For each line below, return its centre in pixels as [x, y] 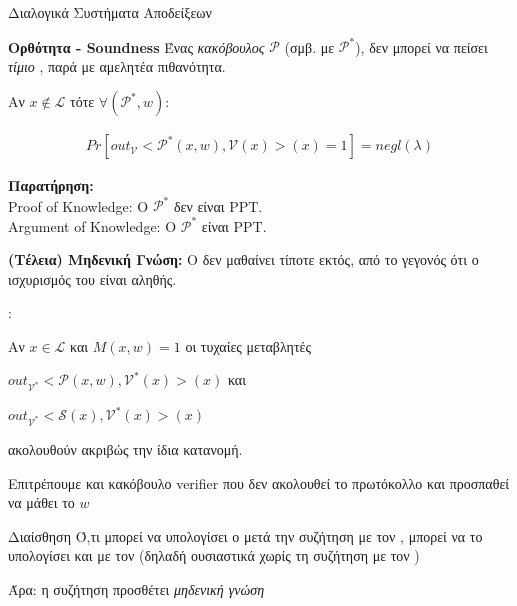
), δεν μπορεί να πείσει [421, 46]
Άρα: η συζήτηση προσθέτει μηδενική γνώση [136, 588]
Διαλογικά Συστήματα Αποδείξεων [110, 12]
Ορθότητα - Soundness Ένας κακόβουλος [136, 46]
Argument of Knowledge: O [92, 225]
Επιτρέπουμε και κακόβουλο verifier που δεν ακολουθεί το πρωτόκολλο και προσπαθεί [259, 482]
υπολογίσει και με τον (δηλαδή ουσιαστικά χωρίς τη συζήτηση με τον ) [214, 555]
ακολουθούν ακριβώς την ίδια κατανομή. [125, 448]
